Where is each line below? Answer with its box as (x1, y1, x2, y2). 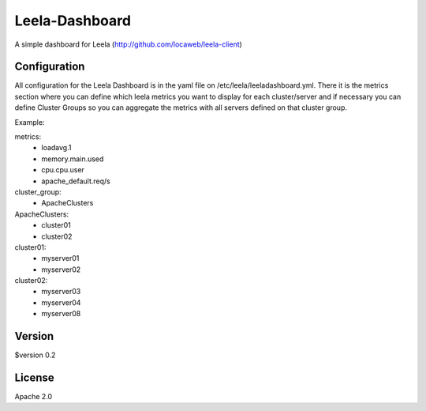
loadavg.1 (41, 143, 72, 153)
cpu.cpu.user (41, 165, 84, 175)
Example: (14, 117, 45, 126)
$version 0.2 (14, 350, 56, 360)
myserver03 (41, 287, 81, 296)
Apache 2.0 (14, 392, 53, 402)
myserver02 (41, 265, 81, 274)
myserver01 (41, 254, 80, 263)
